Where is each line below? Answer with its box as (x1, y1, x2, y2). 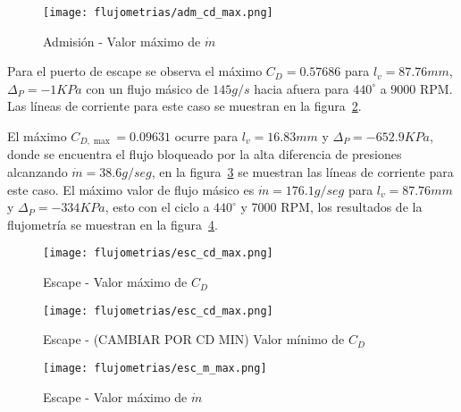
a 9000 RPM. (380, 79, 453, 97)
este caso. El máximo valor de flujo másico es (7, 180, 255, 198)
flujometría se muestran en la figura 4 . (7, 214, 218, 233)
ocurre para (174, 127, 239, 146)
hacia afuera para (254, 79, 349, 97)
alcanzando (7, 163, 68, 181)
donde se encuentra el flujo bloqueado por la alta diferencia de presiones (7, 145, 402, 164)
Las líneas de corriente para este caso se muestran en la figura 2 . (7, 97, 362, 115)
